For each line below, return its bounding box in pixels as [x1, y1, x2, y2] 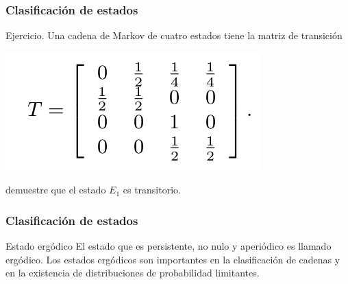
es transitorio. [123, 182, 181, 197]
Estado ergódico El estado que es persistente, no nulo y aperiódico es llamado [5, 239, 332, 253]
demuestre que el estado [5, 182, 106, 197]
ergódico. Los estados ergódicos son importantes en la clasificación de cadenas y [5, 252, 340, 266]
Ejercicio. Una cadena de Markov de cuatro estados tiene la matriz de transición [5, 28, 343, 43]
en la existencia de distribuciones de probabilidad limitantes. [5, 265, 260, 280]
